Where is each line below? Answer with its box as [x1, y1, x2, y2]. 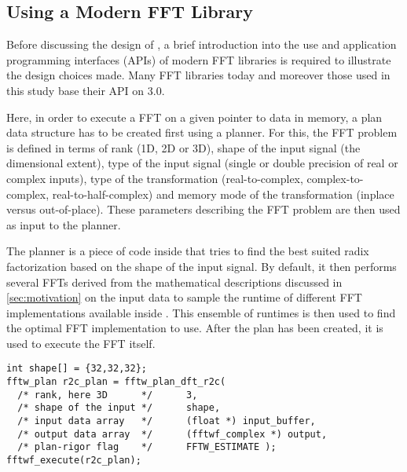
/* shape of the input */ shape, [17, 402, 221, 414]
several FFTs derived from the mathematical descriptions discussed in [6, 273, 343, 290]
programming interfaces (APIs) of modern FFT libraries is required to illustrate [6, 51, 391, 68]
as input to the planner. [6, 216, 121, 232]
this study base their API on [6, 82, 145, 98]
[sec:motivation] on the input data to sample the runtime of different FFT [6, 289, 362, 306]
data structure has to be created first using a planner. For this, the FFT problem [6, 124, 398, 141]
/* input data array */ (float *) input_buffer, [17, 415, 316, 427]
